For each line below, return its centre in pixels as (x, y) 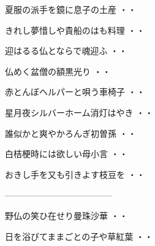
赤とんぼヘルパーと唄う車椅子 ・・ (75, 92)
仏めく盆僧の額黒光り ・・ (58, 71)
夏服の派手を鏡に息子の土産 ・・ (71, 9)
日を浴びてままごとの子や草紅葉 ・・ (79, 236)
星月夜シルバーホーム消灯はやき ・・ (79, 112)
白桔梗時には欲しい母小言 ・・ (66, 154)
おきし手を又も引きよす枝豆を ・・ (75, 174)
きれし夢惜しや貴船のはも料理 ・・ (75, 30)
